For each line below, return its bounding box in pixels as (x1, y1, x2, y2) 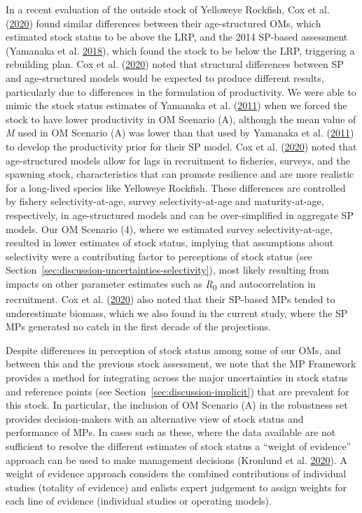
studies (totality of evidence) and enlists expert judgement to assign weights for (6, 479, 347, 494)
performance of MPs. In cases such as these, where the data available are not (6, 425, 336, 440)
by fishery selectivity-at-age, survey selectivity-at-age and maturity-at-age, (6, 194, 324, 209)
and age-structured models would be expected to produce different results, (6, 70, 324, 85)
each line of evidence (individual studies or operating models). (6, 493, 272, 508)
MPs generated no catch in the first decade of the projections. (6, 319, 271, 334)
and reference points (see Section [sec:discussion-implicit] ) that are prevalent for (6, 384, 349, 398)
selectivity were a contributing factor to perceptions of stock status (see (6, 248, 313, 263)
